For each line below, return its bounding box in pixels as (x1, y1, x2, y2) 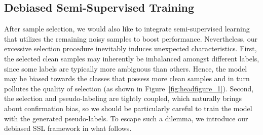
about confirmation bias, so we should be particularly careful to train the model (4, 103, 252, 113)
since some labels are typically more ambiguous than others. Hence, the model (4, 63, 247, 74)
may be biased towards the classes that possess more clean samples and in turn (4, 73, 250, 84)
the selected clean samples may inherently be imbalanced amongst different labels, (4, 53, 259, 63)
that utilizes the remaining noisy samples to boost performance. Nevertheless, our (4, 33, 258, 44)
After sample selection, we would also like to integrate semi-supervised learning (4, 23, 250, 34)
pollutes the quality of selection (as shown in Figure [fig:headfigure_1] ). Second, (4, 83, 254, 93)
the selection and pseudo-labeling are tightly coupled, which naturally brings (4, 93, 242, 104)
